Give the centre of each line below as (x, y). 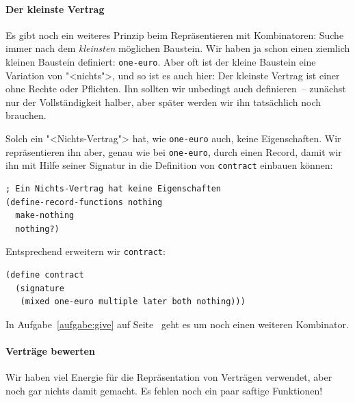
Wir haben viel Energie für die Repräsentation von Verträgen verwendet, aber (169, 377)
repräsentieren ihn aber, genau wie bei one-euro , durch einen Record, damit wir (174, 151)
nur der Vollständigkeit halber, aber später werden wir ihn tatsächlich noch (163, 102)
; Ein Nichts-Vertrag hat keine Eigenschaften (113, 188)
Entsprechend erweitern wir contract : (86, 251)
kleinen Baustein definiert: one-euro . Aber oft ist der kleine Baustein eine (161, 61)
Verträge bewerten (50, 350)
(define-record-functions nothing (84, 202)
